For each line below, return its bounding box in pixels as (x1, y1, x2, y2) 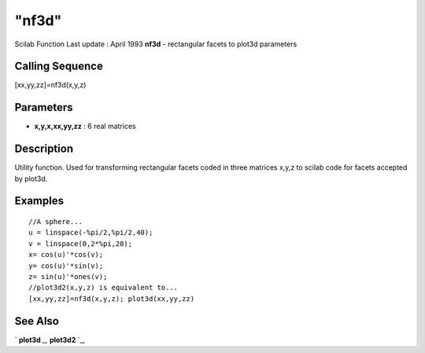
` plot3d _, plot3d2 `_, (14, 335, 86, 344)
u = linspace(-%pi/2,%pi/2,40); (28, 228, 153, 237)
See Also (14, 314, 59, 328)
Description (14, 142, 74, 156)
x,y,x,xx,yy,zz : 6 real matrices (34, 122, 137, 131)
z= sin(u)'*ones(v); (28, 272, 108, 281)
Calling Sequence (14, 60, 104, 73)
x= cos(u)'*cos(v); (28, 250, 104, 259)
